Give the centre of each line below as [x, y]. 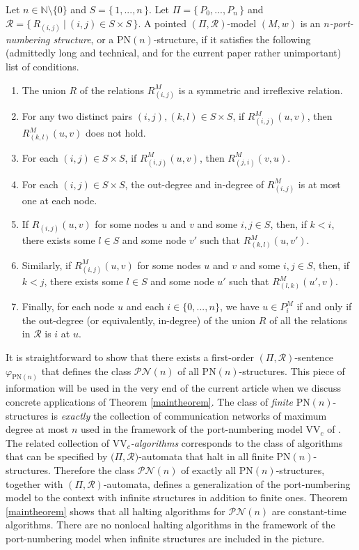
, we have [239, 306]
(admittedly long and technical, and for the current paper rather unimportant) [174, 53]
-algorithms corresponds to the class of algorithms [237, 442]
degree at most [37, 429]
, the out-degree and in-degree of [194, 184]
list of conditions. [42, 66]
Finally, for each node [68, 306]
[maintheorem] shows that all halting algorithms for [115, 511]
